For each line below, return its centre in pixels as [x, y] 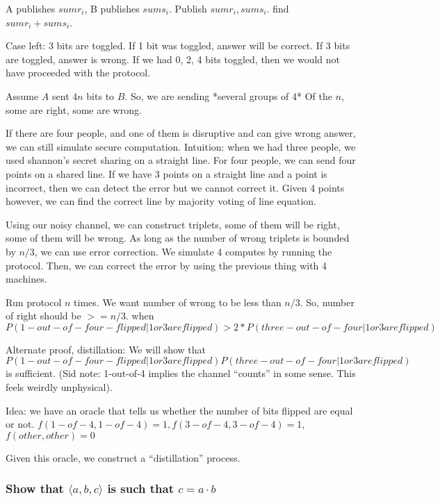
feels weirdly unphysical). [59, 387]
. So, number [327, 302]
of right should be [43, 316]
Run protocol [34, 302]
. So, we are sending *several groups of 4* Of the [228, 95]
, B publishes [112, 8]
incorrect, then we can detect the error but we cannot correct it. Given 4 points [175, 187]
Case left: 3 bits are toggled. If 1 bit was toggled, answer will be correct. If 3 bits [178, 45]
